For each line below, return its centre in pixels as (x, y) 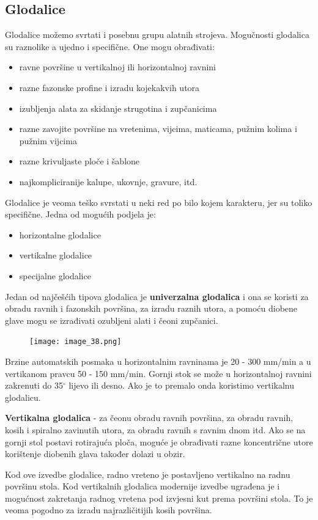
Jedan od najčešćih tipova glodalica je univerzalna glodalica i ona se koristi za (157, 296)
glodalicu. (23, 397)
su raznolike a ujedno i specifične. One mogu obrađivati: (110, 46)
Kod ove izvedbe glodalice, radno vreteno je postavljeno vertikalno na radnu (148, 474)
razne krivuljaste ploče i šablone (79, 161)
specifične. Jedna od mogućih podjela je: (80, 214)
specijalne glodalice (55, 275)
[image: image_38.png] (76, 342)
